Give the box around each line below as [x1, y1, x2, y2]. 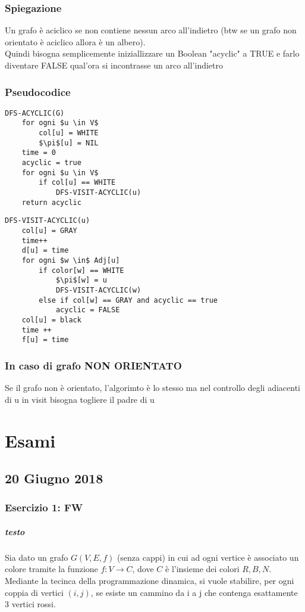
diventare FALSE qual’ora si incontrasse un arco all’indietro [5, 59, 223, 71]
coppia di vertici [5, 586, 64, 598]
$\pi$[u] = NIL [39, 138, 99, 147]
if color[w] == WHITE [39, 266, 124, 275]
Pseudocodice [5, 84, 71, 99]
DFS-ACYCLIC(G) [5, 108, 65, 117]
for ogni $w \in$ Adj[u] [21, 256, 120, 265]
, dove [132, 563, 154, 575]
